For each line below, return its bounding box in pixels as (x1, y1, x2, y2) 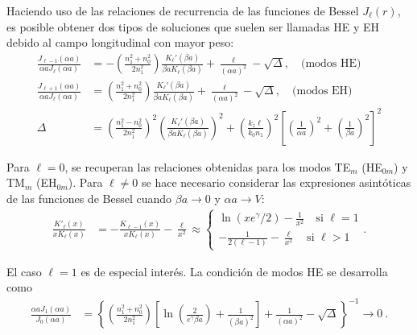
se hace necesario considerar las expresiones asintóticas (142, 174, 411, 191)
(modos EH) (292, 85, 353, 97)
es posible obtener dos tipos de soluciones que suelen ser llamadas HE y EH (6, 18, 380, 35)
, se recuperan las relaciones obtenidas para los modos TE (64, 158, 351, 175)
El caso (6, 263, 42, 279)
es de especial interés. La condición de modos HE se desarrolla (81, 263, 388, 279)
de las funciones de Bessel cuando (6, 189, 172, 206)
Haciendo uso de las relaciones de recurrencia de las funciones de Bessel (6, 2, 359, 19)
